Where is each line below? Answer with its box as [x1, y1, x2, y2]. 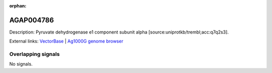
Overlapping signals [9, 50, 60, 57]
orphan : [9, 3, 27, 8]
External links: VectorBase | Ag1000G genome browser [9, 38, 123, 44]
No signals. [9, 61, 33, 67]
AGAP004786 [9, 15, 54, 24]
